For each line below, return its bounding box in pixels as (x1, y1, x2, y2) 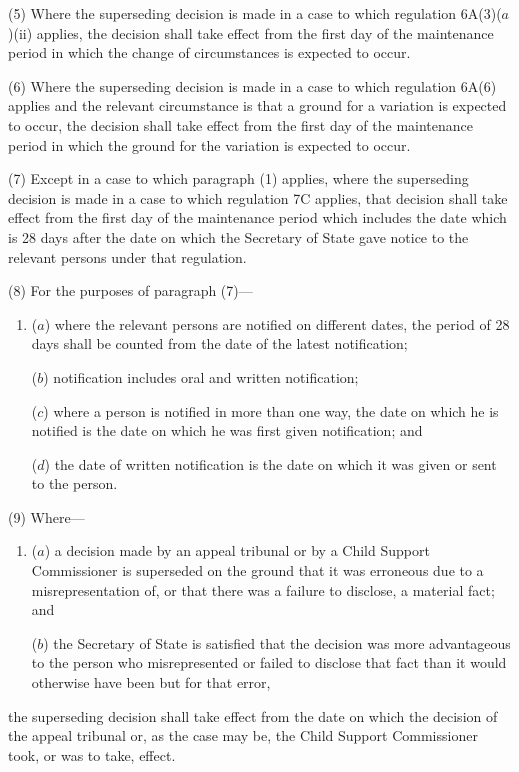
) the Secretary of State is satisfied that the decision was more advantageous (43, 632, 511, 653)
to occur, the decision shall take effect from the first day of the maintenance (8, 114, 474, 135)
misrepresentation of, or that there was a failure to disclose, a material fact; (31, 579, 495, 600)
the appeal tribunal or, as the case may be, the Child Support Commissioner (8, 725, 478, 746)
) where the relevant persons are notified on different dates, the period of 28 (44, 313, 510, 334)
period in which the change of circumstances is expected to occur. (8, 42, 411, 63)
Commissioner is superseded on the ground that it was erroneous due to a (31, 560, 484, 581)
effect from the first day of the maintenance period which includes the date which (8, 207, 507, 228)
